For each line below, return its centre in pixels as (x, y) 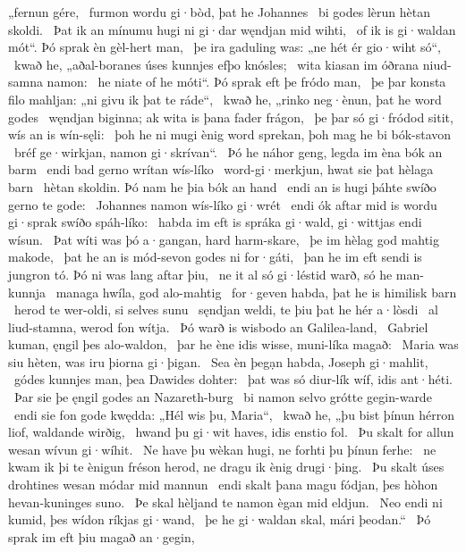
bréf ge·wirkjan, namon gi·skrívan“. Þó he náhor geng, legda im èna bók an (228, 151)
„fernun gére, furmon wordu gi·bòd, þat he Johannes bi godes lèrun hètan (219, 12)
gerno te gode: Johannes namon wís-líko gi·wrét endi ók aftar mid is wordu (223, 204)
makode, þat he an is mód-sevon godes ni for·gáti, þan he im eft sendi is (215, 257)
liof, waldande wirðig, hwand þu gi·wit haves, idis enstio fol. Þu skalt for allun (231, 432)
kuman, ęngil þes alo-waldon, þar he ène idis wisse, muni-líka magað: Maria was (233, 344)
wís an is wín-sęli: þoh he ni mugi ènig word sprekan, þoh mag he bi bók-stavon (230, 134)
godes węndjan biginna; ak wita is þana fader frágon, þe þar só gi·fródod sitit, (231, 117)
